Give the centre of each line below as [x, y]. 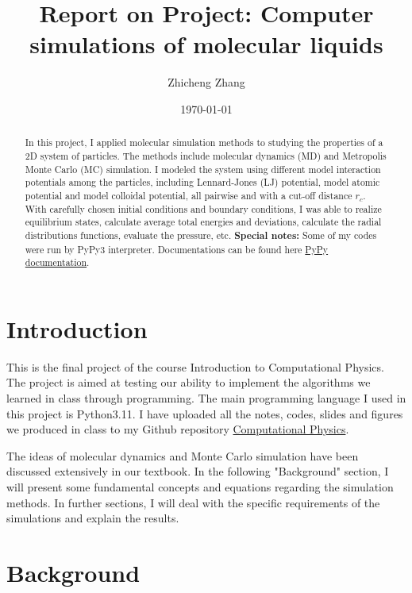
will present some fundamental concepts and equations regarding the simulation [200, 486]
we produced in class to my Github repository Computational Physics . [178, 429]
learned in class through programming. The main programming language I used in [206, 397]
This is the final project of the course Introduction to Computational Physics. [195, 366]
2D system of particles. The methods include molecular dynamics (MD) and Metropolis [206, 155]
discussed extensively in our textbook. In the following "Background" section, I [198, 471]
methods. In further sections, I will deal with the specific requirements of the [193, 502]
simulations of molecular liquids [206, 44]
